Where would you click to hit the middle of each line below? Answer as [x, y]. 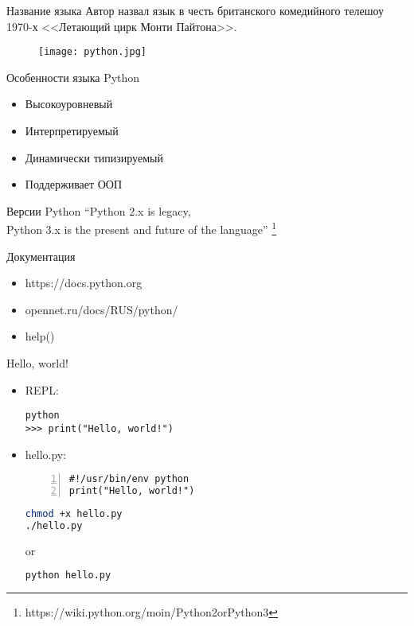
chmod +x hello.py [74, 513]
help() [40, 336]
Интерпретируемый [72, 131]
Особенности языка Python [73, 77]
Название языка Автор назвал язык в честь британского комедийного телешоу [195, 10]
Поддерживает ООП [74, 184]
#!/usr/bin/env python [129, 479]
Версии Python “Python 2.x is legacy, [99, 210]
